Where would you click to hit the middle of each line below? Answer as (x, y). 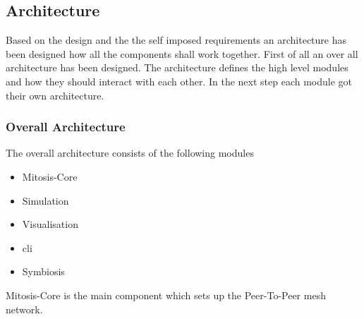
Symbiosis (43, 271)
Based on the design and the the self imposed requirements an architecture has (176, 40)
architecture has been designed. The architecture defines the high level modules (177, 67)
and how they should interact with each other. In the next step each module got (179, 81)
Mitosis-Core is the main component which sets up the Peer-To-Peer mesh (166, 295)
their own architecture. (55, 95)
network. (24, 309)
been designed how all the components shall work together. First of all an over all (182, 53)
